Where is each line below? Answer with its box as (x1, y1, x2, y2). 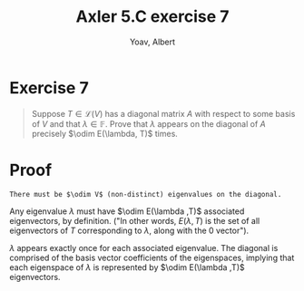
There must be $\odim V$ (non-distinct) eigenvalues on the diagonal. (9, 189, 282, 199)
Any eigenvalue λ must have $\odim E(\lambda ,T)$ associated (9, 206, 245, 217)
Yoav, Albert (130, 36, 175, 47)
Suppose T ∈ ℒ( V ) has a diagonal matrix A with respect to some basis (31, 108, 296, 119)
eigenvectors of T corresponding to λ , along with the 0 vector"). (9, 225, 250, 236)
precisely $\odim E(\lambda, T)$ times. (31, 128, 179, 139)
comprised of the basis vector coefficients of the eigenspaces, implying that (9, 252, 295, 263)
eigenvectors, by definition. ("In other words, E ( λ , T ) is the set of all (9, 215, 260, 226)
